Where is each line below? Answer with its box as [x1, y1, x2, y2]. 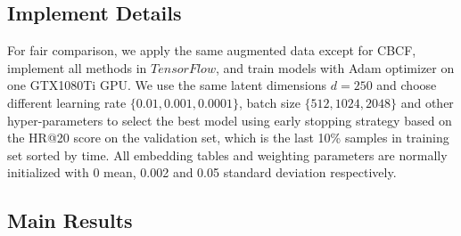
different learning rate [7, 93, 127, 111]
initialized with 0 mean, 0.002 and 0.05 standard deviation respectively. [7, 163, 397, 182]
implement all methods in [7, 58, 147, 77]
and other [400, 93, 454, 111]
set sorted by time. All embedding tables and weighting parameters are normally [7, 145, 448, 164]
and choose [376, 76, 437, 94]
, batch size [238, 93, 300, 111]
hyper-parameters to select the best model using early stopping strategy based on [7, 110, 452, 129]
